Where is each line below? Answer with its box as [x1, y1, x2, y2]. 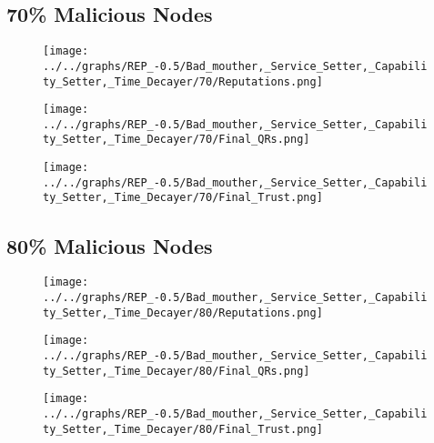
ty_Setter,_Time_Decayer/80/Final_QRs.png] [43, 364, 310, 378]
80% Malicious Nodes [6, 231, 213, 259]
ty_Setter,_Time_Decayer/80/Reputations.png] [43, 306, 323, 319]
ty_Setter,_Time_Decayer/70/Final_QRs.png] [43, 133, 310, 146]
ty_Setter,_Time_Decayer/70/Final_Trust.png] [43, 191, 323, 205]
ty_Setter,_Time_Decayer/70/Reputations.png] [43, 75, 323, 88]
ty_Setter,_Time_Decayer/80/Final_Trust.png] [43, 422, 323, 436]
